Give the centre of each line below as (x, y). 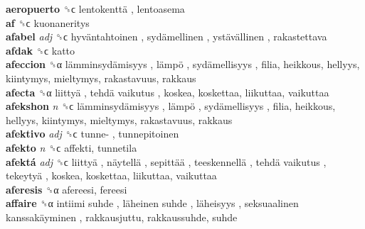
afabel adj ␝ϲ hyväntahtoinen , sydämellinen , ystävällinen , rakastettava (166, 37)
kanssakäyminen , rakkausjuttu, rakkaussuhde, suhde (122, 217)
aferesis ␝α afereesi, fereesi (67, 189)
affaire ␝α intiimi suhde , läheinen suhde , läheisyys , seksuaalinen (152, 203)
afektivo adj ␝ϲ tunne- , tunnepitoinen (92, 134)
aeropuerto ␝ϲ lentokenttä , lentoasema (95, 9)
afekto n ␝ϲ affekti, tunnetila (72, 147)
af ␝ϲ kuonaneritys (48, 22)
